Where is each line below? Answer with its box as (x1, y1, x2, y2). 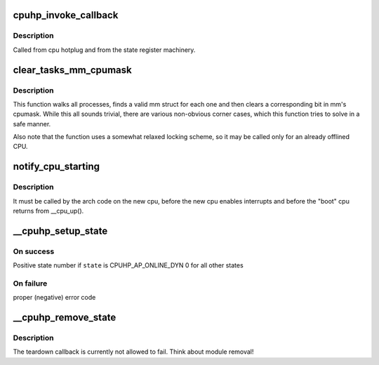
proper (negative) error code (13, 293, 96, 302)
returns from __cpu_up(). (13, 207, 84, 215)
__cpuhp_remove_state (13, 312, 117, 324)
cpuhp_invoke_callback (13, 9, 119, 21)
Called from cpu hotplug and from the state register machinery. (13, 46, 196, 54)
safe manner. (13, 119, 51, 128)
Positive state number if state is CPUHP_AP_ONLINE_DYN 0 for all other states (13, 261, 244, 270)
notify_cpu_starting (13, 161, 100, 173)
